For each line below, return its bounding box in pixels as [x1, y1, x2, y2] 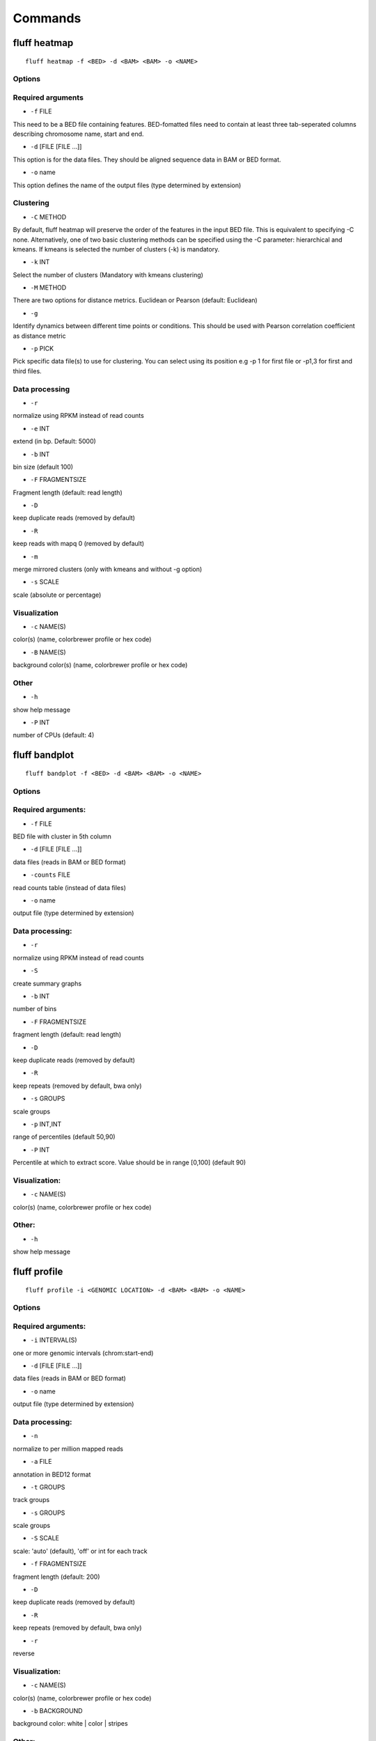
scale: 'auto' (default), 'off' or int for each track [13, 1547, 148, 1555]
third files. [13, 366, 42, 375]
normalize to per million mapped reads [13, 1444, 123, 1453]
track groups [13, 1496, 50, 1504]
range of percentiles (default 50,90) [13, 1132, 116, 1141]
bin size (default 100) [13, 462, 73, 471]
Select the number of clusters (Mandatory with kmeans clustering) [13, 270, 203, 279]
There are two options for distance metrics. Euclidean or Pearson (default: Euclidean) [13, 296, 258, 304]
